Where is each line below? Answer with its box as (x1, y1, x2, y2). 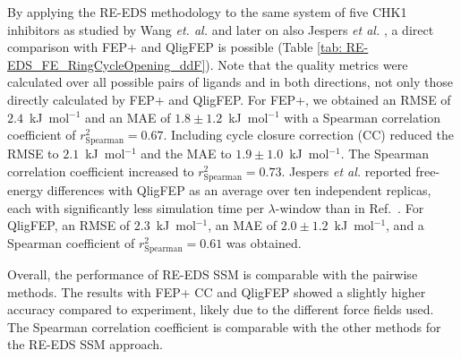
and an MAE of (85, 107, 171, 126)
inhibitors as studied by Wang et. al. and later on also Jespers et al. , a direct (7, 20, 434, 38)
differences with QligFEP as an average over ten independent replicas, (47, 181, 431, 200)
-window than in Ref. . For (275, 198, 424, 217)
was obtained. (226, 233, 302, 252)
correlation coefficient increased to (7, 161, 194, 180)
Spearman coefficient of (7, 233, 135, 252)
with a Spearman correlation (284, 107, 441, 126)
